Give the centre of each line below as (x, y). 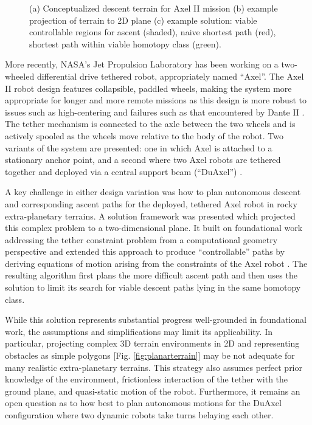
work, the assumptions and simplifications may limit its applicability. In (139, 331)
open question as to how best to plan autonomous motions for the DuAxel (143, 403)
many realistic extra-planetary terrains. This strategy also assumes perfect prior (154, 367)
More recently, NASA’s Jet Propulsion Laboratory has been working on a (142, 64)
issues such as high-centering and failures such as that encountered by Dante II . (155, 112)
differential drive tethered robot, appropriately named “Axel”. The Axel (170, 76)
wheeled (20, 76)
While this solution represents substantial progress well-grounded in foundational (156, 320)
